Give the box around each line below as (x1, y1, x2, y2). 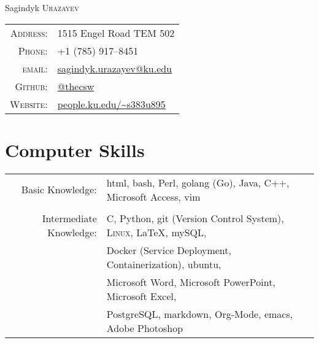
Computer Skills (5, 137, 145, 162)
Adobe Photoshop (106, 320, 183, 335)
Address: (10, 25, 48, 40)
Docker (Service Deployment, (106, 242, 231, 257)
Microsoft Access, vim (106, 189, 201, 204)
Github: (15, 79, 48, 93)
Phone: (18, 43, 48, 58)
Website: (10, 96, 48, 111)
